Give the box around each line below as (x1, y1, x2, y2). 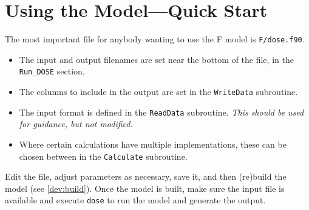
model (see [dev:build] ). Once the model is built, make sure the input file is (5, 182, 285, 194)
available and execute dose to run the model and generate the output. (5, 194, 266, 206)
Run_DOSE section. (19, 65, 85, 77)
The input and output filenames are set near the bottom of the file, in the (19, 53, 294, 65)
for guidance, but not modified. (19, 117, 133, 130)
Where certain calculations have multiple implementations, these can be (19, 137, 287, 150)
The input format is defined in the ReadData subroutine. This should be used (19, 105, 304, 118)
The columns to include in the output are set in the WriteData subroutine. (19, 85, 298, 98)
